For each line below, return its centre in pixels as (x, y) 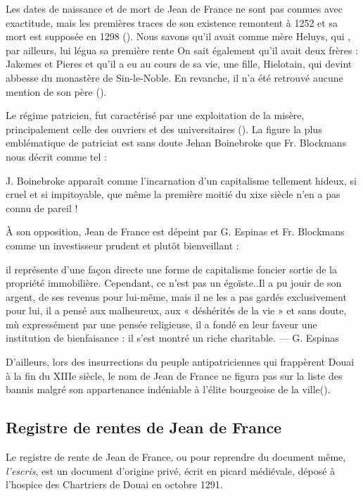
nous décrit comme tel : (56, 156)
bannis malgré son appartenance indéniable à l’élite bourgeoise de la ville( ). (168, 389)
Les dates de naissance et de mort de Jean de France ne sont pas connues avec (174, 8)
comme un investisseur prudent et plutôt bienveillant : (122, 245)
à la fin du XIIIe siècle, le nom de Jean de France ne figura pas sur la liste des (174, 375)
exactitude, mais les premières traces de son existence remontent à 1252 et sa (172, 22)
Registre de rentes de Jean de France (144, 427)
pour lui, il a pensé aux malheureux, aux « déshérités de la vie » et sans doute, (176, 310)
